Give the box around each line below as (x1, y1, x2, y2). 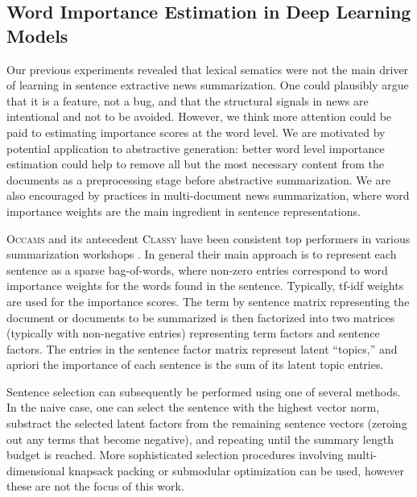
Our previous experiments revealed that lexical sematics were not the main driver (6, 60, 409, 77)
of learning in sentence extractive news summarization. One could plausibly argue (6, 77, 409, 93)
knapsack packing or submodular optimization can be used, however (68, 462, 404, 478)
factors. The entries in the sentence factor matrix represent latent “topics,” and (6, 340, 398, 357)
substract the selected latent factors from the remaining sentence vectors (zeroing (6, 415, 407, 432)
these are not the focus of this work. (6, 478, 184, 495)
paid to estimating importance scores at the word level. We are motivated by (6, 123, 386, 140)
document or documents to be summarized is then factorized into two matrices (6, 309, 395, 325)
